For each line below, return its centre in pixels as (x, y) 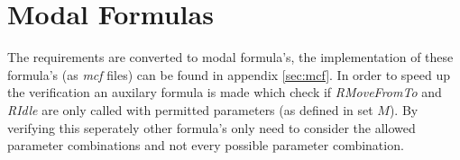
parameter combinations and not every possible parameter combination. (206, 145)
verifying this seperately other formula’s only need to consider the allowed (212, 127)
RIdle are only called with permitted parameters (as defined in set (190, 109)
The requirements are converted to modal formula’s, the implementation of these (230, 57)
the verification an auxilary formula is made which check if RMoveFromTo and (225, 92)
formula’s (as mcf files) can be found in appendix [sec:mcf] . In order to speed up (229, 74)
